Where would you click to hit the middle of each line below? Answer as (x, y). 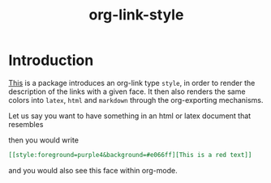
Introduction (51, 60)
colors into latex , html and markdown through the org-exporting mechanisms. (136, 100)
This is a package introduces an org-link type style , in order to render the (132, 83)
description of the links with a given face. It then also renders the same (127, 91)
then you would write (44, 140)
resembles (26, 124)
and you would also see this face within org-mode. (93, 170)
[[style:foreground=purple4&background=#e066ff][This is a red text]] (130, 155)
